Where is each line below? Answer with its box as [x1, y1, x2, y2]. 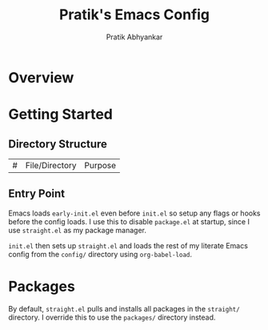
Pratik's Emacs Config [58, 6, 210, 24]
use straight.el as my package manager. [8, 225, 146, 235]
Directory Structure [8, 137, 108, 151]
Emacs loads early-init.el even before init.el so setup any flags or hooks [8, 208, 262, 218]
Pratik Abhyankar [106, 32, 163, 42]
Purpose [84, 159, 117, 171]
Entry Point [8, 187, 66, 201]
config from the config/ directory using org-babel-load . [8, 249, 193, 259]
